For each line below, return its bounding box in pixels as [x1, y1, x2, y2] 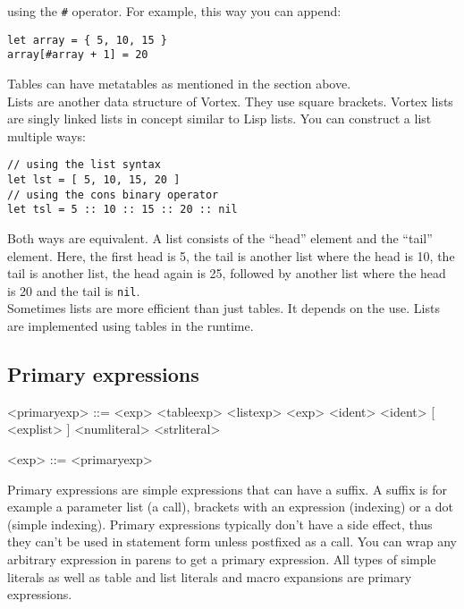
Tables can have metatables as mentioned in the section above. [7, 73, 351, 92]
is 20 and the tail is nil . [7, 281, 140, 300]
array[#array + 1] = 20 [7, 48, 148, 62]
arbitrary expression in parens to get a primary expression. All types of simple [7, 549, 436, 568]
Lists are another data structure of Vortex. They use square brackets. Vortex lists [7, 91, 453, 110]
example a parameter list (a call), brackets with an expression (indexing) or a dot [7, 497, 454, 516]
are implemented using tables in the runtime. [7, 317, 254, 334]
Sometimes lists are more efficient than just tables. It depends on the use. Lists [7, 299, 440, 317]
